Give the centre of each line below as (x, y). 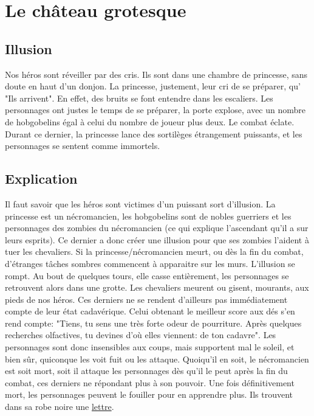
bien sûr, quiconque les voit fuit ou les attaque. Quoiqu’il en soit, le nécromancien (157, 359)
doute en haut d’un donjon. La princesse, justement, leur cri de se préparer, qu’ (153, 86)
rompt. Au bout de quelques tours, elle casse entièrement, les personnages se (147, 275)
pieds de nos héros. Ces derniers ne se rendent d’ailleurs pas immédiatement (146, 299)
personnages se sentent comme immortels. (83, 146)
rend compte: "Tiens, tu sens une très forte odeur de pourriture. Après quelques (153, 323)
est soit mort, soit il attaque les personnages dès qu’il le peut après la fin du (146, 371)
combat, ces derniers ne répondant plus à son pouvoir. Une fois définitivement (150, 382)
